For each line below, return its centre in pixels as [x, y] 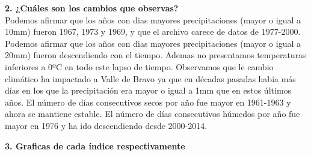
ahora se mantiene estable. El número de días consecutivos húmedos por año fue [152, 114]
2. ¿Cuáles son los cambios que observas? [92, 8]
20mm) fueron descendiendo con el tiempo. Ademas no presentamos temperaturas [155, 55]
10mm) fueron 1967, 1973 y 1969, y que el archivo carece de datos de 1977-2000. [153, 31]
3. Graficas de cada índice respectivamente [95, 145]
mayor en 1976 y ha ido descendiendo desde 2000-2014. [106, 125]
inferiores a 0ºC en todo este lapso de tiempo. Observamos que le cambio [139, 66]
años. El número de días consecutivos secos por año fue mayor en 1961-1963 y [148, 102]
